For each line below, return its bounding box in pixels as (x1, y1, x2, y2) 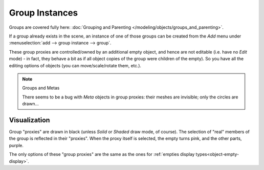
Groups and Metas (22, 85, 60, 91)
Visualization (9, 116, 50, 124)
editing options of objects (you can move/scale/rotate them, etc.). (9, 62, 141, 68)
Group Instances (9, 7, 78, 18)
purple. (9, 142, 24, 148)
